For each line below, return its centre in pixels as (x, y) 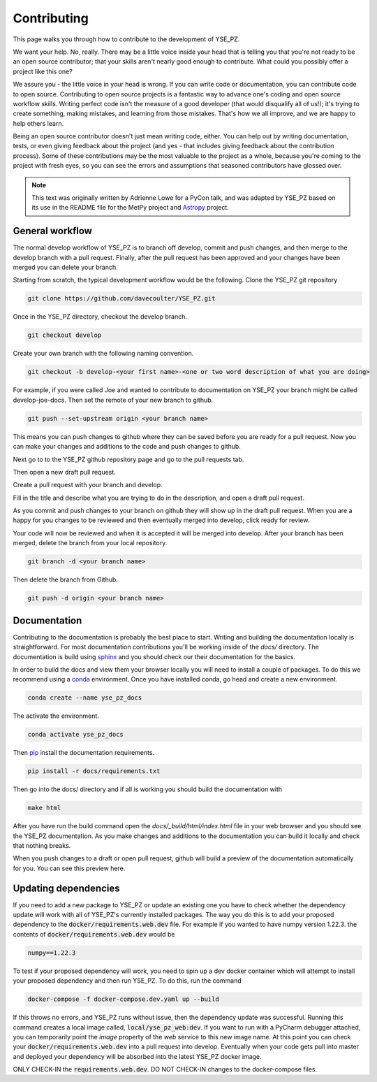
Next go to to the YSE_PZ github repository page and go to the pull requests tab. (128, 459)
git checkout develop (65, 335)
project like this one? (43, 71)
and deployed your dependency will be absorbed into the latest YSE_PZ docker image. (137, 1056)
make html (44, 808)
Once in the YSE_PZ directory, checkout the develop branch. (100, 317)
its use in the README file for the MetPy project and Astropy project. (131, 208)
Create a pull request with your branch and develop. (88, 485)
